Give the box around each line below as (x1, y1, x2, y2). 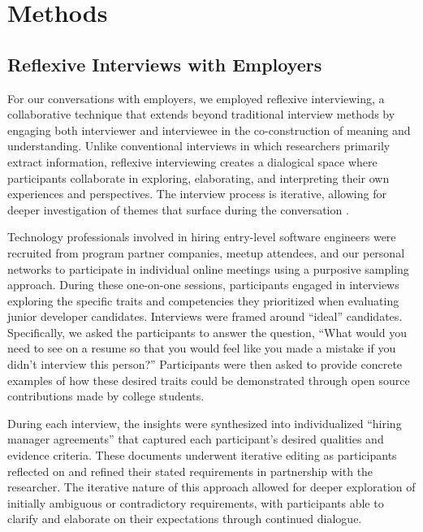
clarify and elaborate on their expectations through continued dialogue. (7, 510, 362, 527)
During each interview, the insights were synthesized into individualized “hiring (7, 414, 402, 431)
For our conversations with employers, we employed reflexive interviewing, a (7, 89, 385, 106)
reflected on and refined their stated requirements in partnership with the (7, 462, 373, 479)
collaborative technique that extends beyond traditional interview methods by (7, 106, 395, 123)
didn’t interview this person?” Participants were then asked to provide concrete (7, 356, 403, 373)
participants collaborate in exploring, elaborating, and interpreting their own (7, 169, 390, 186)
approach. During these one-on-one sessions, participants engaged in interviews (7, 276, 399, 293)
